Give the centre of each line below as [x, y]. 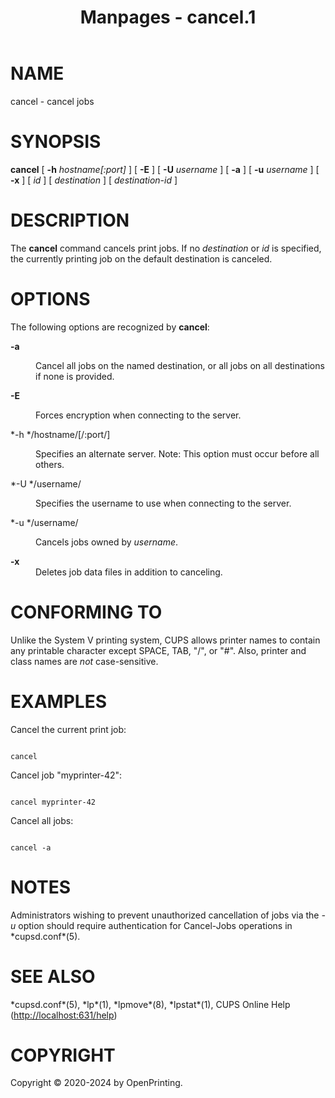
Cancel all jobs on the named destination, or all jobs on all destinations [180, 365]
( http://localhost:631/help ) [64, 1015]
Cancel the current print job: [68, 729]
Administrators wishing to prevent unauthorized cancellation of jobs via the [165, 915]
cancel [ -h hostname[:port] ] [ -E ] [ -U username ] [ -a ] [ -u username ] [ [165, 169]
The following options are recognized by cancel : [110, 327]
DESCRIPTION [70, 220]
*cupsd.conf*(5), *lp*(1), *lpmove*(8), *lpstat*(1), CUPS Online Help [150, 1004]
